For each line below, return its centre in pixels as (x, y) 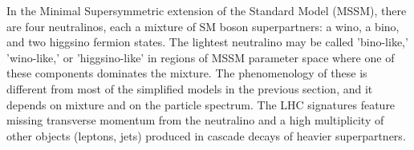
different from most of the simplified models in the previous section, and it (190, 88)
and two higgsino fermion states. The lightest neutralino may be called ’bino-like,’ (207, 42)
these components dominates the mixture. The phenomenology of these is (187, 73)
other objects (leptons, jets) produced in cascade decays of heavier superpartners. (206, 135)
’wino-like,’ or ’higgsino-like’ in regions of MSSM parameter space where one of (201, 57)
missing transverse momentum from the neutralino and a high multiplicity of (195, 120)
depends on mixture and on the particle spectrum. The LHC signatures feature (201, 104)
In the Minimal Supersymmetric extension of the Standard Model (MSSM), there (207, 10)
